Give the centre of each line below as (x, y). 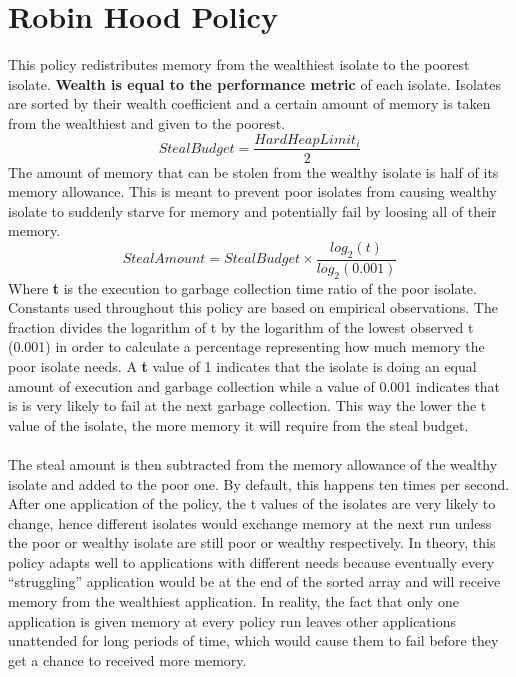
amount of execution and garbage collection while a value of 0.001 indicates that (254, 385)
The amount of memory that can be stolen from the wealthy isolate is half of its (253, 171)
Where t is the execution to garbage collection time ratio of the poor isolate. (242, 287)
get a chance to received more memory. (127, 659)
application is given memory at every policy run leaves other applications (232, 620)
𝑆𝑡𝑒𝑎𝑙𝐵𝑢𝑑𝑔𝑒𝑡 (196, 148)
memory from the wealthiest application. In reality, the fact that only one (233, 601)
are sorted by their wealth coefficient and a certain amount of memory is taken (249, 103)
